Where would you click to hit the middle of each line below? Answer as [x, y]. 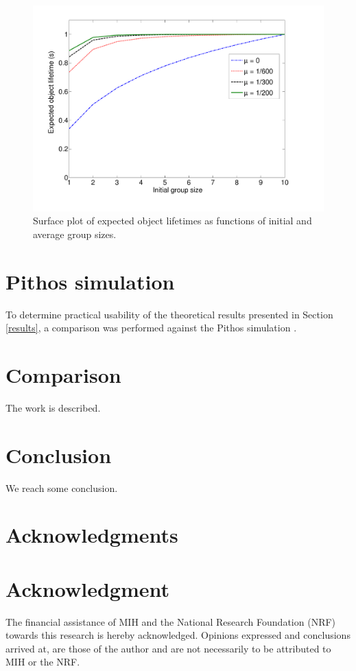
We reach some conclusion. [62, 487]
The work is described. [53, 407]
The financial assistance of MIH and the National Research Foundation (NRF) [171, 621]
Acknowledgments [92, 535]
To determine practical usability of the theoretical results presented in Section [169, 314]
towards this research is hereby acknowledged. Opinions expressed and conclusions [178, 635]
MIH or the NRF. [43, 662]
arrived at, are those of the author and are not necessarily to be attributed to [168, 648]
